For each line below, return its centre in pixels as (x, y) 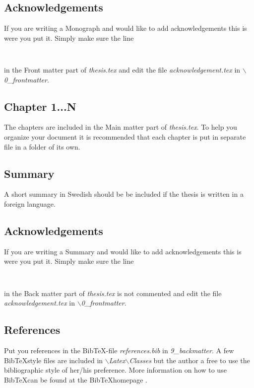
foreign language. (30, 204)
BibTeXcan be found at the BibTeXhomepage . (76, 379)
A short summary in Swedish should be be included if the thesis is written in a (124, 194)
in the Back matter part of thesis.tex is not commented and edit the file (113, 293)
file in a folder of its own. (42, 146)
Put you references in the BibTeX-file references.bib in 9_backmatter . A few (119, 350)
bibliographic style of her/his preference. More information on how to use (115, 370)
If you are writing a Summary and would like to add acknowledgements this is (123, 251)
